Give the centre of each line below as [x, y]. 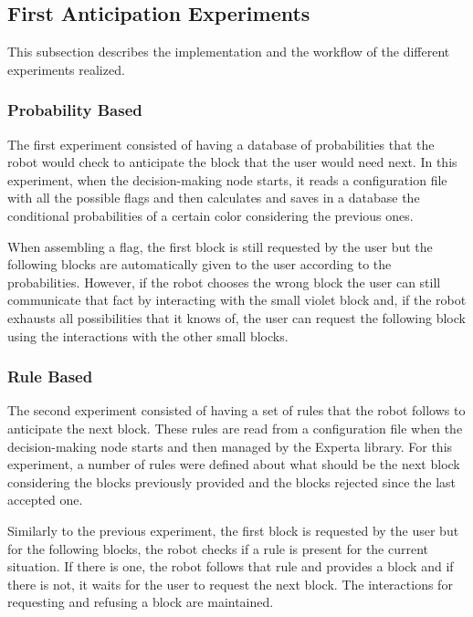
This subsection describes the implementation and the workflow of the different [229, 52]
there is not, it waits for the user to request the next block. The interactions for [230, 584]
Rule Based [50, 376]
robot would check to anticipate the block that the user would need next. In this [232, 162]
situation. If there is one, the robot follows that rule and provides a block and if [231, 566]
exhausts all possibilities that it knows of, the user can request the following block [236, 317]
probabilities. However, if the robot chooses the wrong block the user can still [224, 282]
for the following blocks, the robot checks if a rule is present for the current [218, 548]
